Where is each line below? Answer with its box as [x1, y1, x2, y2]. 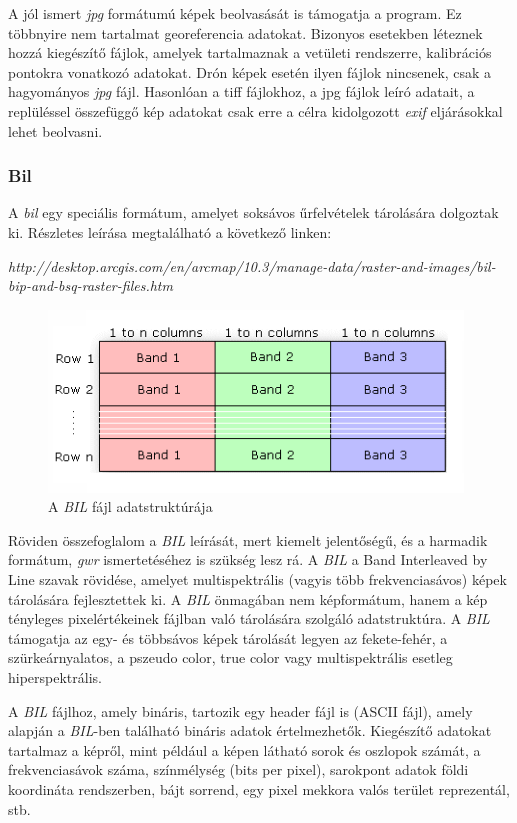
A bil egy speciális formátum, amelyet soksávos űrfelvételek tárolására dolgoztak [8, 202, 499, 223]
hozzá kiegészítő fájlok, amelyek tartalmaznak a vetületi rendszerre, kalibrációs [8, 42, 492, 63]
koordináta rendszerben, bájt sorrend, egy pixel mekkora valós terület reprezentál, [8, 778, 510, 799]
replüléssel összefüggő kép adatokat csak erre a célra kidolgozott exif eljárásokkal [8, 100, 503, 121]
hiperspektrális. [8, 666, 102, 687]
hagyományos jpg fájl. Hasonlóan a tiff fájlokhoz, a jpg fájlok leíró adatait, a [8, 81, 475, 102]
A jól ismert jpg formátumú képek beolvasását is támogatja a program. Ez [8, 3, 462, 23]
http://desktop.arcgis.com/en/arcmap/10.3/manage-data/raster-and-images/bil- [8, 255, 496, 276]
